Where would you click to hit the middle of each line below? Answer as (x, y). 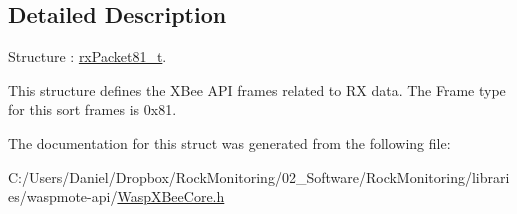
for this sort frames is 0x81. (92, 109)
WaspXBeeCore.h (171, 196)
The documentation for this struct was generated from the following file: (229, 142)
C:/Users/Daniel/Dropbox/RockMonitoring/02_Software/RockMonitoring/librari (259, 176)
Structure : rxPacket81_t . (87, 56)
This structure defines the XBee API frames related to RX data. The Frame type (257, 89)
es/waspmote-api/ (63, 196)
